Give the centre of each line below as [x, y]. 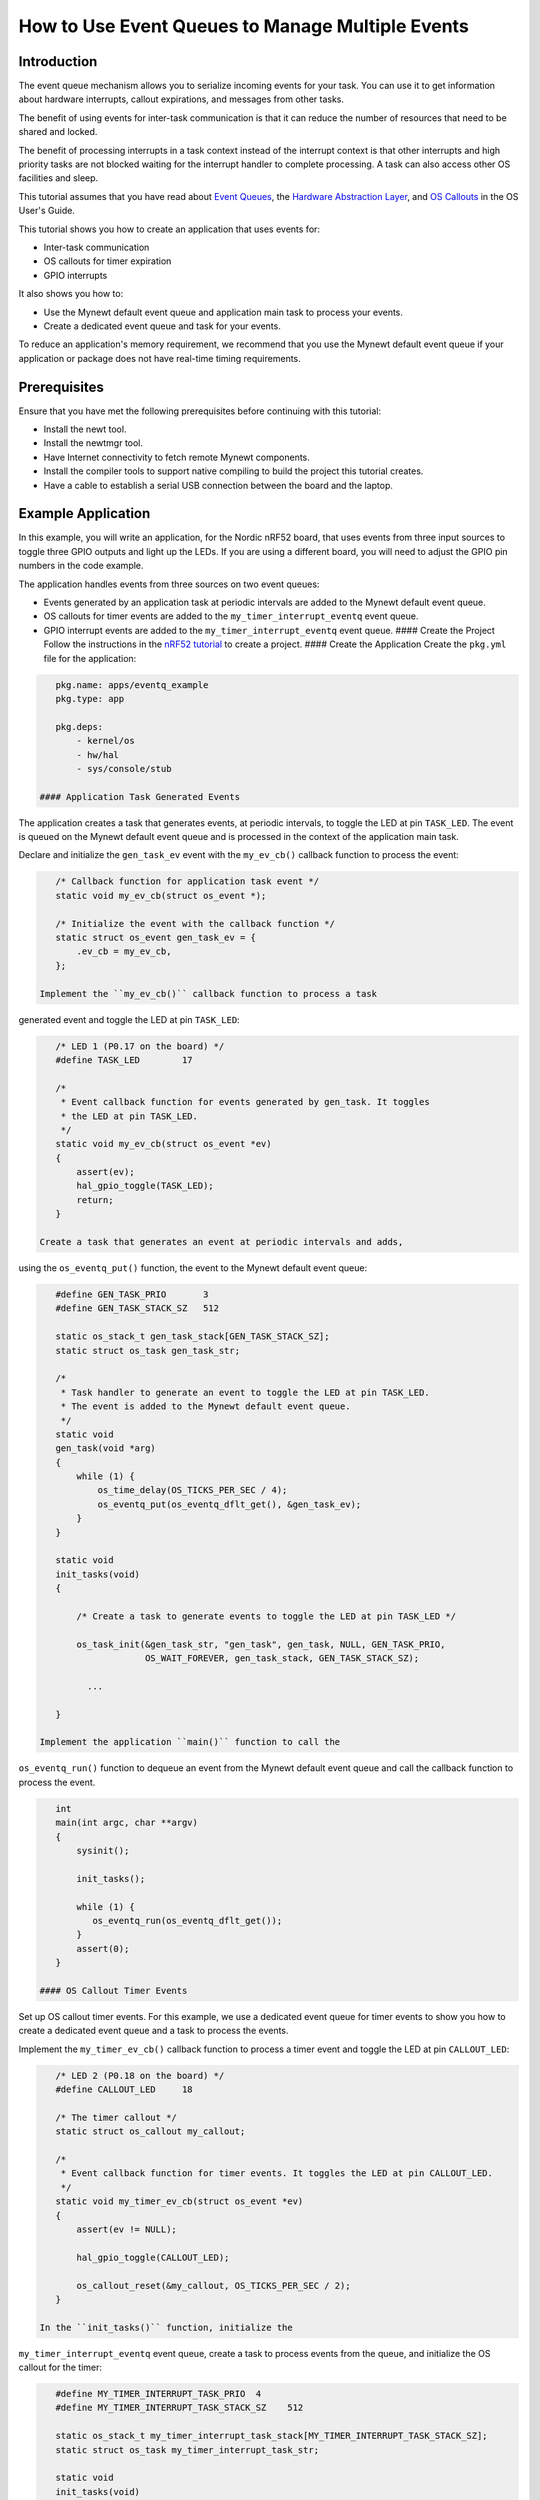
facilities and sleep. [58, 178]
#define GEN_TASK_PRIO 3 [132, 1294]
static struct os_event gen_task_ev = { [156, 938]
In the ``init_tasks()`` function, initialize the [166, 2327]
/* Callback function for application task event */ [187, 881]
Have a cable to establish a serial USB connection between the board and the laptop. [218, 485]
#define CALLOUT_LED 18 [124, 2089]
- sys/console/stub [124, 768]
